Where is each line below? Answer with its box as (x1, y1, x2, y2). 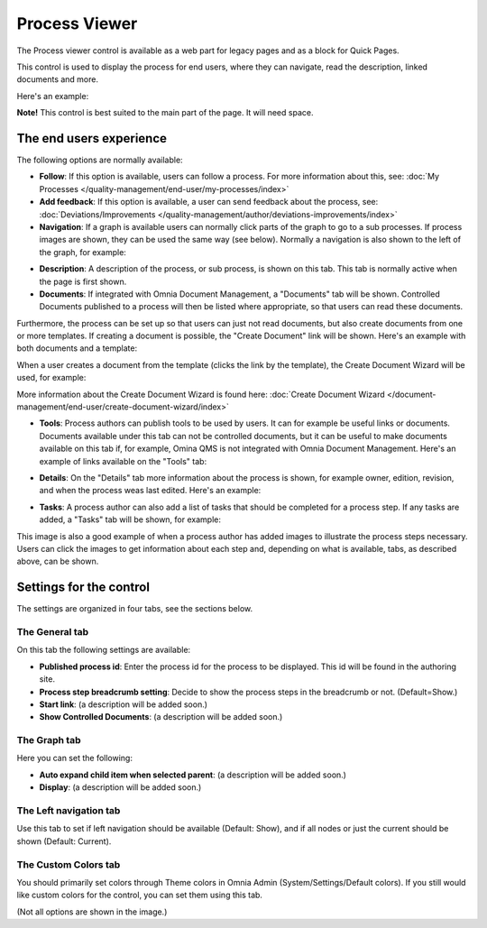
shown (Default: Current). (16, 835, 112, 847)
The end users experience (16, 131, 167, 146)
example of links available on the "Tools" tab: (39, 455, 207, 466)
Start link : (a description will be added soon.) (39, 699, 207, 710)
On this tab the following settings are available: (16, 645, 191, 656)
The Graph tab (16, 734, 81, 747)
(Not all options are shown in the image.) (16, 906, 168, 917)
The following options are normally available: (16, 154, 184, 166)
